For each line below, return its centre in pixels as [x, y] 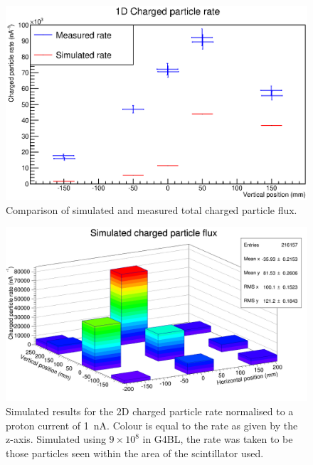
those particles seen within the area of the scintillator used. [135, 453]
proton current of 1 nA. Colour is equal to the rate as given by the [152, 425]
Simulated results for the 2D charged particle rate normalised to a [150, 411]
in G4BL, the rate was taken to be [218, 439]
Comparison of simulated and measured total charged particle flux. [152, 209]
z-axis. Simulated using [56, 439]
